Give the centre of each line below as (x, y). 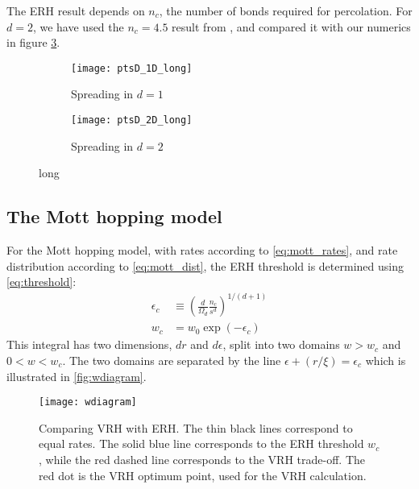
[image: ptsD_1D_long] (132, 68)
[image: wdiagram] (88, 402)
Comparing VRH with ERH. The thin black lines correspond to (196, 427)
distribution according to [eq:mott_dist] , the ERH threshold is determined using (205, 265)
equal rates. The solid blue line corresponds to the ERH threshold (201, 443)
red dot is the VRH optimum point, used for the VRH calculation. (203, 475)
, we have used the (78, 26)
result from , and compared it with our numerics (291, 26)
